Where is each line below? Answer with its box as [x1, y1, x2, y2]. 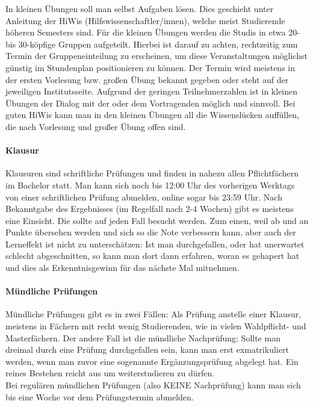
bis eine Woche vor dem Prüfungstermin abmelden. [5, 390, 194, 403]
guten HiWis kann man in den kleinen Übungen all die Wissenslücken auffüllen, [5, 108, 300, 121]
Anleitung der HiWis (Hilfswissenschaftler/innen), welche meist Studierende [5, 14, 285, 26]
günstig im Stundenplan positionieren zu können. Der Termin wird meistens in [5, 61, 295, 73]
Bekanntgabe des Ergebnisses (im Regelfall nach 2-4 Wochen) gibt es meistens [5, 202, 294, 215]
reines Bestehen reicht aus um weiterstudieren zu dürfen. [5, 367, 215, 379]
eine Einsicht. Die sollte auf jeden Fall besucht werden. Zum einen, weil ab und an [5, 214, 309, 226]
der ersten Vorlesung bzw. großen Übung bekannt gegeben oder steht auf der [5, 73, 289, 85]
